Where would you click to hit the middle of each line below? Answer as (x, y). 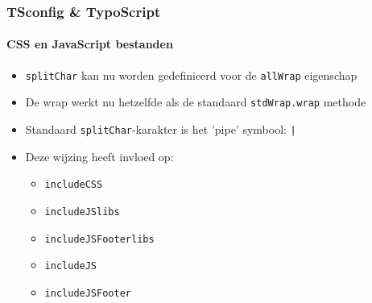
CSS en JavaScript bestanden (90, 44)
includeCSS (74, 185)
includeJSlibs (82, 212)
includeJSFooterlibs (99, 239)
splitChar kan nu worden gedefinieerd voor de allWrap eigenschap (191, 75)
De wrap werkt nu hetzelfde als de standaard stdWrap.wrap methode (196, 102)
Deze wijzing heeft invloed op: (99, 156)
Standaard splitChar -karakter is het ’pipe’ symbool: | (161, 129)
